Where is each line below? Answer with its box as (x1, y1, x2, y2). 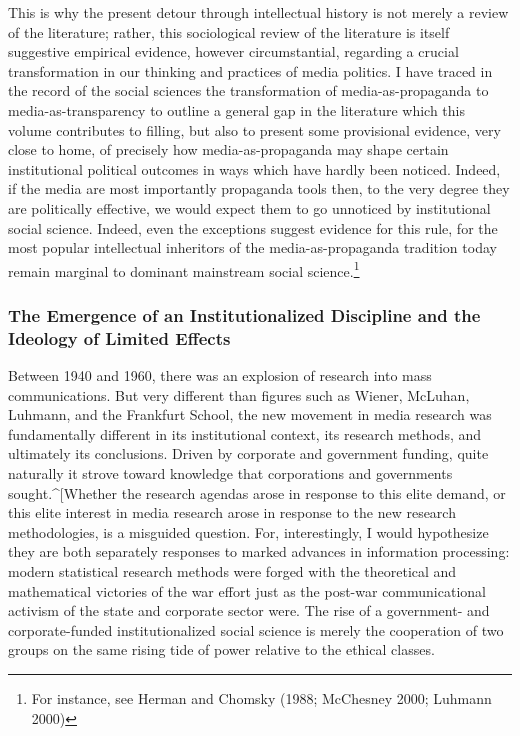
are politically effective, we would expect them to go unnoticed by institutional (8, 197, 491, 218)
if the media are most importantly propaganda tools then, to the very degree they (8, 178, 510, 199)
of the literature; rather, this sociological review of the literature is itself (8, 21, 450, 42)
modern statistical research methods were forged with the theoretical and (8, 561, 457, 582)
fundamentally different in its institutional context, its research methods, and (8, 423, 482, 444)
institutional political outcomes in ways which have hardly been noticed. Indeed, (8, 158, 501, 179)
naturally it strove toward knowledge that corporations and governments (8, 463, 453, 484)
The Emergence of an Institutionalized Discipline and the (8, 302, 481, 327)
